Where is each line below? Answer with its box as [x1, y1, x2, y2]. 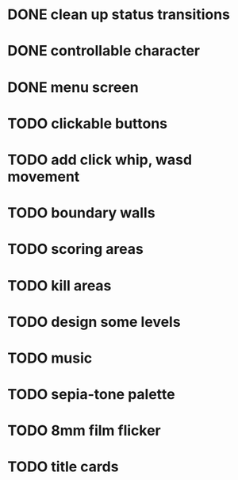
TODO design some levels [7, 313, 181, 331]
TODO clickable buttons [7, 114, 168, 132]
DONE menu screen [7, 78, 140, 96]
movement [7, 167, 80, 186]
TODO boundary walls [7, 204, 155, 222]
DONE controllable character [7, 42, 200, 60]
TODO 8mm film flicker [7, 422, 161, 440]
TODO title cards [7, 458, 119, 476]
